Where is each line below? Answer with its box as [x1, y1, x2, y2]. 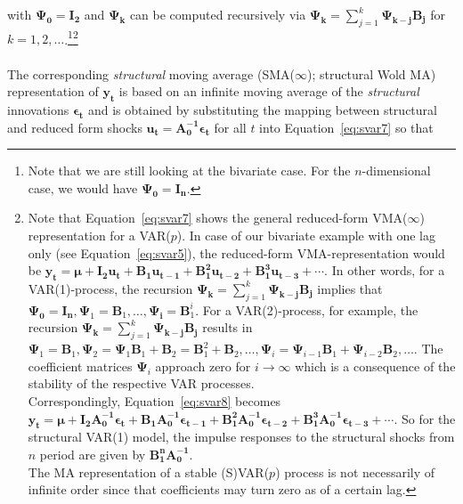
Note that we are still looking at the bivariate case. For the [28, 161, 351, 180]
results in [202, 318, 253, 337]
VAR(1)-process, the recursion [28, 279, 193, 297]
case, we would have [28, 178, 138, 197]
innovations [7, 101, 69, 119]
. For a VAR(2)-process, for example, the [195, 300, 418, 319]
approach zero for [155, 356, 251, 375]
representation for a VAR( [28, 226, 171, 244]
